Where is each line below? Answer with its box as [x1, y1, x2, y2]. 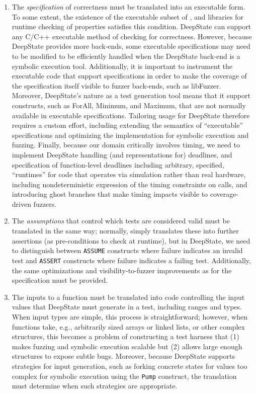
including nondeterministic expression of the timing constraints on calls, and [12, 179, 247, 189]
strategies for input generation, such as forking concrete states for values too [12, 360, 247, 371]
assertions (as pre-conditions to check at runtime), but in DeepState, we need [12, 235, 250, 246]
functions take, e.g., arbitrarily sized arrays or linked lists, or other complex [12, 321, 245, 332]
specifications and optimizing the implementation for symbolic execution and [12, 129, 249, 140]
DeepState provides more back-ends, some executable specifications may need [12, 41, 250, 51]
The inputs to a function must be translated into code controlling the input [12, 291, 245, 302]
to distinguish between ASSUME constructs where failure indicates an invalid [12, 245, 243, 256]
